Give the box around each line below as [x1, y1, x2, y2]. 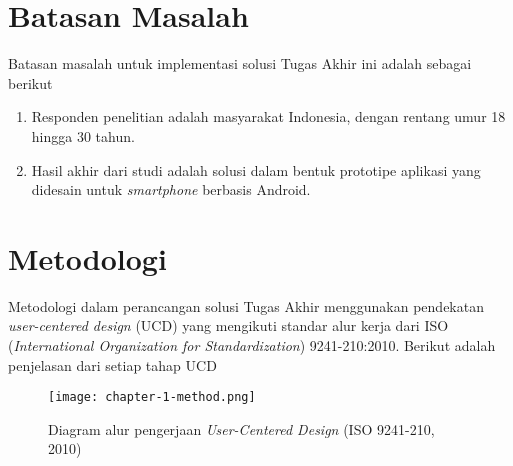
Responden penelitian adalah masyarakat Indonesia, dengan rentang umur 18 [31, 106, 506, 127]
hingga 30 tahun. [31, 125, 135, 146]
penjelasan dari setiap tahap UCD [8, 354, 217, 375]
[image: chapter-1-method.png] [48, 390, 256, 405]
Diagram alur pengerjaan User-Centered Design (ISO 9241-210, [48, 418, 435, 439]
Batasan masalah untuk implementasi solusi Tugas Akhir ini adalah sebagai [8, 53, 472, 74]
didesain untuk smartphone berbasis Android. [31, 179, 311, 200]
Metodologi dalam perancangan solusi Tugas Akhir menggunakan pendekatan [8, 295, 484, 316]
